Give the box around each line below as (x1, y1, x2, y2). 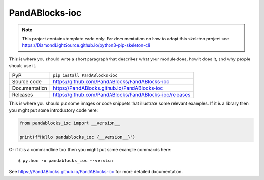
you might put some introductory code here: (9, 107, 98, 113)
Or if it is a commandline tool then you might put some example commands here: (9, 146, 172, 152)
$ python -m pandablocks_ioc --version (18, 158, 113, 163)
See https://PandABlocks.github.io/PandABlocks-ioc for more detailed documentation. (9, 169, 183, 175)
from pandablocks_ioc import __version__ (19, 120, 120, 126)
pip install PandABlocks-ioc (53, 73, 118, 78)
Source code (12, 78, 42, 85)
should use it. (9, 63, 37, 69)
